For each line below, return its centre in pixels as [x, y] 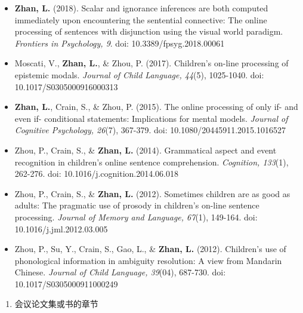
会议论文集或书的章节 [56, 304]
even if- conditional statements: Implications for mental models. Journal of [151, 118]
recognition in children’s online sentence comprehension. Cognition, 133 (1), [151, 162]
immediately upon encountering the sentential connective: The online [141, 19]
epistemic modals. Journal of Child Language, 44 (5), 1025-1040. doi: [139, 74]
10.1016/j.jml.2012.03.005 [61, 228]
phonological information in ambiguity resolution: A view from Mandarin [148, 260]
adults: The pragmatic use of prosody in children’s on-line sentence [137, 205]
